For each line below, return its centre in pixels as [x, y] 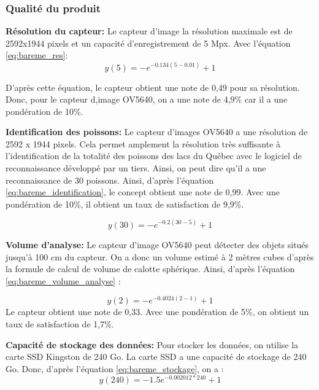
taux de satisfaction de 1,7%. [60, 323]
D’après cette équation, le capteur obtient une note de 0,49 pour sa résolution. [153, 87]
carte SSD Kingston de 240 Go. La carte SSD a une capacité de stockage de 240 [156, 357]
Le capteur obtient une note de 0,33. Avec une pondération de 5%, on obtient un [157, 312]
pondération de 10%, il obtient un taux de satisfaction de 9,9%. [125, 204]
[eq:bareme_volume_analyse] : [63, 280]
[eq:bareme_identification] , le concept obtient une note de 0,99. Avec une [143, 192]
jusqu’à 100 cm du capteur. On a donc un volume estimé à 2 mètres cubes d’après [160, 256]
